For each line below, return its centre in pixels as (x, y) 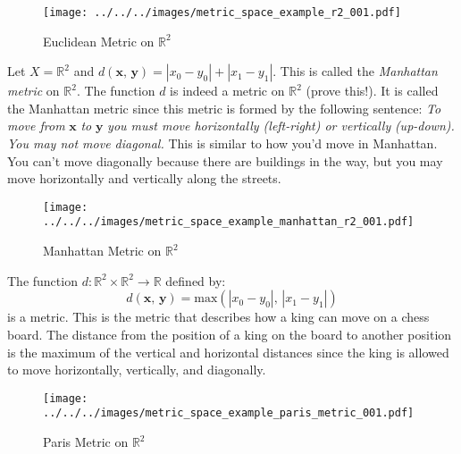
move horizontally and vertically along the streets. (144, 178)
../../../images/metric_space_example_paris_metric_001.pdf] (229, 413)
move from (36, 126)
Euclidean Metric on (99, 41)
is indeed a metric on (227, 91)
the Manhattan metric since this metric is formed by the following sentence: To (224, 108)
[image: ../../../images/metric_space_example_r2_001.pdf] (222, 13)
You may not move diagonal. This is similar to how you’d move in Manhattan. (222, 143)
